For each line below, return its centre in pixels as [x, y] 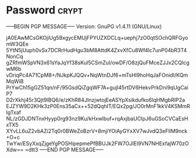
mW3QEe [18, 44]
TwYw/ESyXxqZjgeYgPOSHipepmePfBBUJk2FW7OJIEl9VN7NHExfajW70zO [97, 143]
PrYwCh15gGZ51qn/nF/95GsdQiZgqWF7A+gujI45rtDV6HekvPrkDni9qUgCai [97, 87]
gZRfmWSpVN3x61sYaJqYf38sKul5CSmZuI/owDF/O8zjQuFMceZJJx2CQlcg [98, 63]
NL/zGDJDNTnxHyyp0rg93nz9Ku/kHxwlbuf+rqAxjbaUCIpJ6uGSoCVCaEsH [97, 118]
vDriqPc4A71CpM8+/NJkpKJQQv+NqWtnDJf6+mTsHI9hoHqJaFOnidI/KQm [97, 75]
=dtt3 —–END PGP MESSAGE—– [64, 149]
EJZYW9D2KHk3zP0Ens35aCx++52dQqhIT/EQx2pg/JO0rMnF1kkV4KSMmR [98, 106]
